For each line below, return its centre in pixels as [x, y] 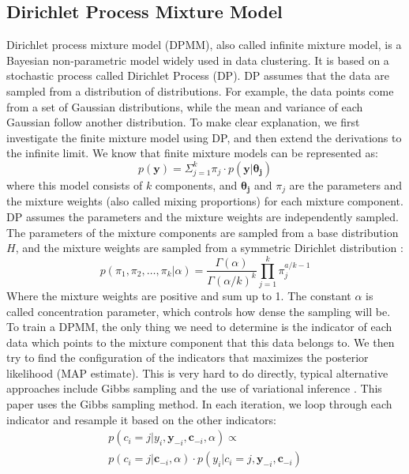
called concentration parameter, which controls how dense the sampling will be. [199, 311]
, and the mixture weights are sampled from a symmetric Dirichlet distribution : [209, 248]
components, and [196, 184]
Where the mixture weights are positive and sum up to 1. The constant [179, 295]
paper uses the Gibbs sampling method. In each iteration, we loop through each [199, 404]
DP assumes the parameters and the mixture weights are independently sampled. [203, 216]
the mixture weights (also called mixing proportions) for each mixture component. [205, 201]
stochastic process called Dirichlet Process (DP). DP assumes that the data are [198, 75]
